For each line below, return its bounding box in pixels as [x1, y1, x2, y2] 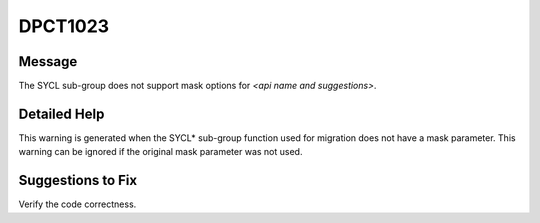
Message [18, 53, 78, 70]
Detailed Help [18, 105, 105, 122]
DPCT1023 [18, 15, 110, 37]
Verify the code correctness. [18, 198, 137, 210]
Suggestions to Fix [18, 172, 138, 189]
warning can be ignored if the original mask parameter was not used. [18, 146, 303, 158]
